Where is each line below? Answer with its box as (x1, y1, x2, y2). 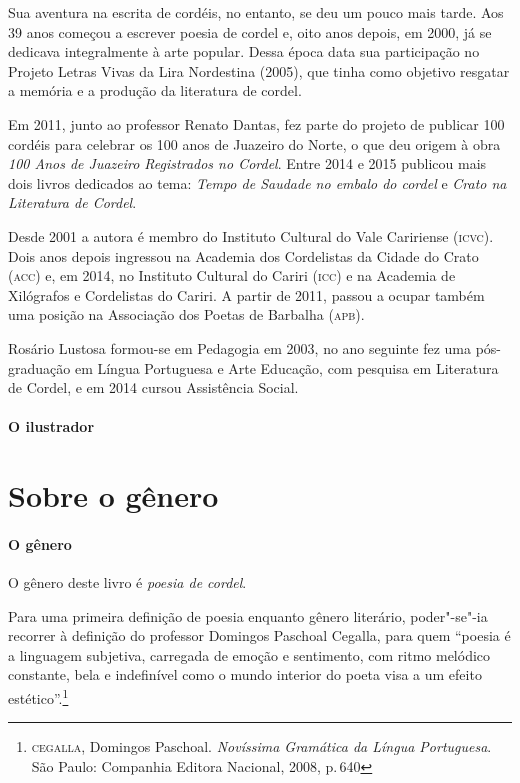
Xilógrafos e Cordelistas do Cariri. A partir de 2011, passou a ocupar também (8, 284, 485, 305)
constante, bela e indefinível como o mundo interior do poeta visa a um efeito (8, 664, 482, 685)
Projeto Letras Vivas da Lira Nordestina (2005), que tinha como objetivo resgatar (8, 60, 510, 81)
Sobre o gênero (8, 475, 219, 516)
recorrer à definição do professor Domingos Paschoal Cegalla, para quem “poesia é (8, 625, 511, 646)
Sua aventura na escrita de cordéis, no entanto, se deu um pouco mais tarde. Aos (8, 2, 504, 22)
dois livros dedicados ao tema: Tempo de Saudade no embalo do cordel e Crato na (8, 172, 507, 193)
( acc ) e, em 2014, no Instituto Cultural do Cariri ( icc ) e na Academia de (8, 265, 456, 286)
